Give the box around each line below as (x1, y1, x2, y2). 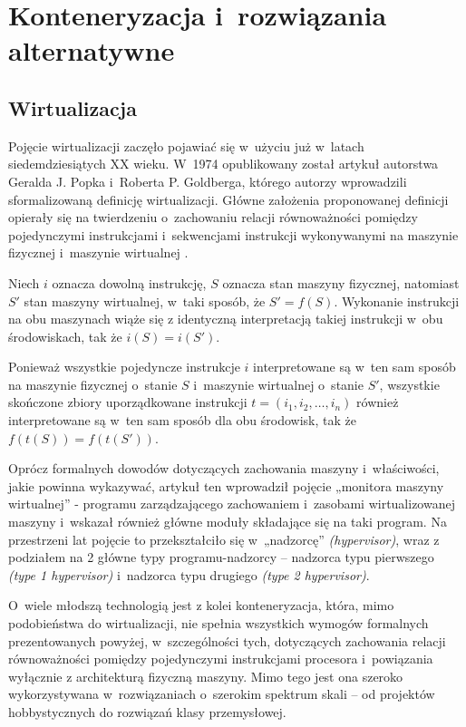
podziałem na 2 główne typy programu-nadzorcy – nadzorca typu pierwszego (8, 548, 434, 567)
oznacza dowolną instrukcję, (52, 273, 207, 292)
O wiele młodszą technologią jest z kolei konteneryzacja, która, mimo (8, 596, 394, 615)
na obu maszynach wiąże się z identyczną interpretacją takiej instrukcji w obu (8, 309, 443, 328)
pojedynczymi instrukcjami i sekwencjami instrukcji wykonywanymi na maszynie (8, 225, 459, 244)
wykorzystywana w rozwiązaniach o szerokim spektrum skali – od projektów (8, 684, 435, 703)
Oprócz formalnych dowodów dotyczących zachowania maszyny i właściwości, (8, 459, 440, 478)
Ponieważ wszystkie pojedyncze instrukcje (8, 357, 240, 376)
